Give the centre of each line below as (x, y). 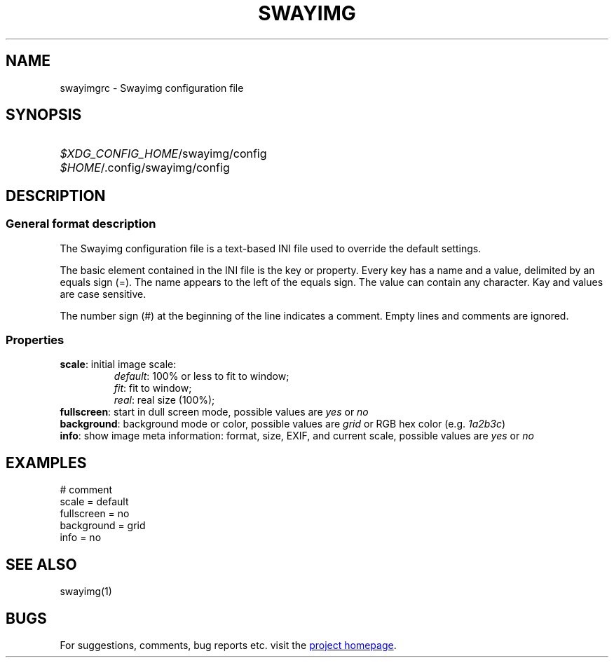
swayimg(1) (86, 592)
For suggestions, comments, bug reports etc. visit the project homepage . (228, 645)
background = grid (103, 526)
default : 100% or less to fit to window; (202, 376)
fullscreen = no (95, 514)
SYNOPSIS (44, 115)
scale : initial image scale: (118, 364)
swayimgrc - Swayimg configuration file (152, 88)
